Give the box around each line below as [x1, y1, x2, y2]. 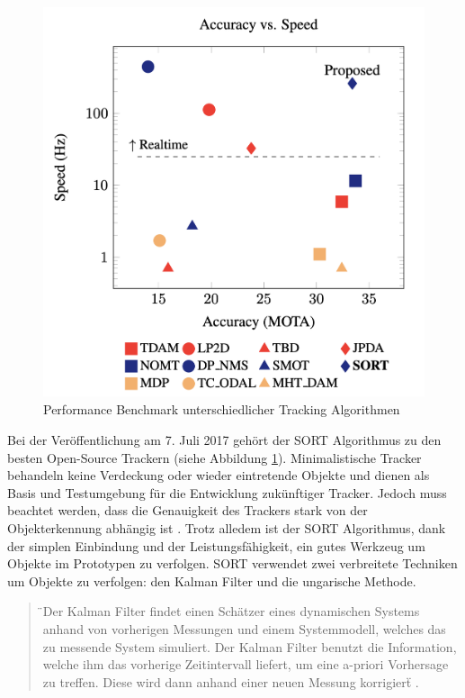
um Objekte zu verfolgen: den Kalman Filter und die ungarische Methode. [7, 571, 416, 590]
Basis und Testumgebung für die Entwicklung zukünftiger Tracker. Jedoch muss [7, 483, 447, 502]
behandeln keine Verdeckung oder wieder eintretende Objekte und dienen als [7, 466, 430, 485]
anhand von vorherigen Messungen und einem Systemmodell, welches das [42, 620, 446, 638]
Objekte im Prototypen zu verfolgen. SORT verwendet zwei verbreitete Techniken [7, 554, 458, 573]
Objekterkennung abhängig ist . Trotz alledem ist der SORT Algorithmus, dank [7, 519, 446, 538]
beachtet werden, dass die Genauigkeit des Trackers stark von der [7, 501, 368, 520]
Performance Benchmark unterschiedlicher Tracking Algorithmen [43, 400, 400, 419]
